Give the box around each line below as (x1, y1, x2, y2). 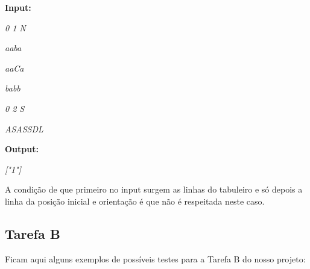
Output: (5, 143, 39, 155)
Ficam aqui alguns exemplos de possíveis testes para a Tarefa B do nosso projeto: (5, 252, 306, 265)
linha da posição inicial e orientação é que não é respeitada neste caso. (5, 194, 265, 207)
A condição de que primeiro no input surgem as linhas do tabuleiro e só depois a (5, 183, 303, 196)
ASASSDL (5, 122, 43, 135)
